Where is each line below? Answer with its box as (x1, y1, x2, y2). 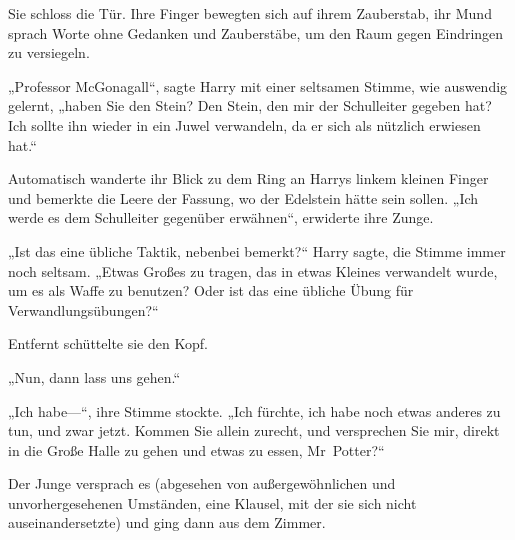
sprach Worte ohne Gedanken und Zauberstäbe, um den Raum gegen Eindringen (8, 22, 504, 43)
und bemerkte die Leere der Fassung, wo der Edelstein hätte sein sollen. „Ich (8, 187, 479, 208)
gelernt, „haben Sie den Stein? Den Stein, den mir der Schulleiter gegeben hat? (8, 95, 492, 116)
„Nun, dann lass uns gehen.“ (8, 366, 181, 387)
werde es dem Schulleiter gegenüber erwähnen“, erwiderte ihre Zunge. (8, 207, 434, 228)
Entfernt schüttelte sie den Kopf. (8, 333, 208, 354)
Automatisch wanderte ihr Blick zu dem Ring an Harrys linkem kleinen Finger (8, 168, 489, 189)
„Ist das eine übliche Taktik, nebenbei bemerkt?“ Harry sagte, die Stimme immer (8, 240, 506, 261)
